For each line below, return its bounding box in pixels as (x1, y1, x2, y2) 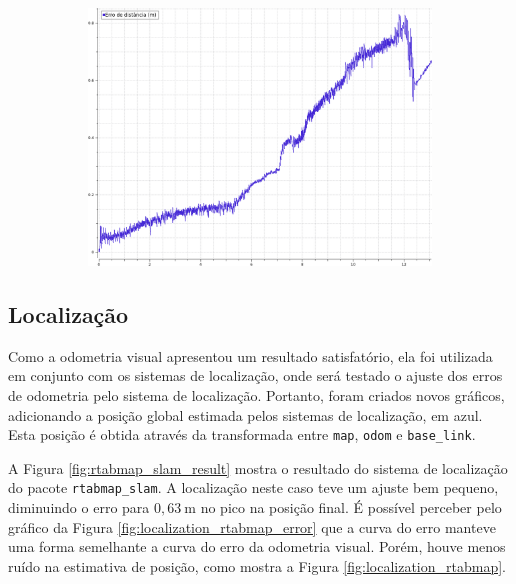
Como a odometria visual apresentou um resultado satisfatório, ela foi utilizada (8, 345, 493, 366)
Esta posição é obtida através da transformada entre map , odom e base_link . (8, 424, 476, 445)
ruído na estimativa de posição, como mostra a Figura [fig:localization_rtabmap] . (8, 555, 507, 576)
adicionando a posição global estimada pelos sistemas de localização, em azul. (8, 404, 483, 425)
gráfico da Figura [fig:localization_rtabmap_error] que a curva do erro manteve (8, 516, 496, 537)
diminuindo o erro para (8, 497, 150, 518)
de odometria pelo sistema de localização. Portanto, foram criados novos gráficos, (8, 384, 505, 405)
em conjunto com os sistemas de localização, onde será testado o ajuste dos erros (8, 365, 503, 386)
